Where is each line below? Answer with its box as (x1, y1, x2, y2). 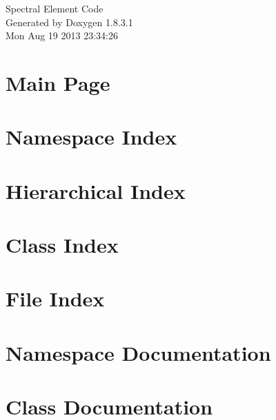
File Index (6, 284, 105, 313)
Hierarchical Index (6, 176, 186, 204)
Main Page (6, 68, 110, 96)
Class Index (6, 231, 119, 259)
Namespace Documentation (6, 338, 271, 366)
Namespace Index (6, 123, 177, 151)
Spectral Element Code (6, 1, 103, 15)
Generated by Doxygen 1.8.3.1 (6, 14, 133, 29)
